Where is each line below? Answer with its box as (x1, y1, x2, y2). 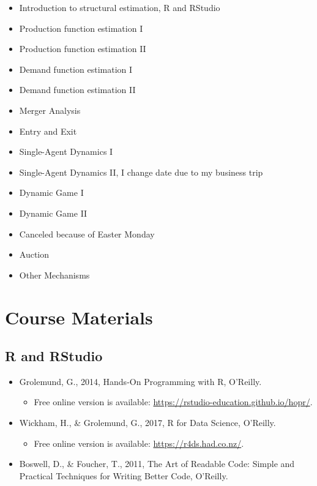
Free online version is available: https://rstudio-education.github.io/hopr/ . (34, 395, 313, 408)
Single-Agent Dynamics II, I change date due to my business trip (19, 165, 263, 178)
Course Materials (5, 304, 153, 329)
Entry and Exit (19, 124, 77, 137)
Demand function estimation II (19, 83, 136, 96)
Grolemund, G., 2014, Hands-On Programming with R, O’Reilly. (19, 375, 262, 387)
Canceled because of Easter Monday (19, 227, 155, 240)
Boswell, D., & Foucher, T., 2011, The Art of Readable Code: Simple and (19, 457, 295, 470)
